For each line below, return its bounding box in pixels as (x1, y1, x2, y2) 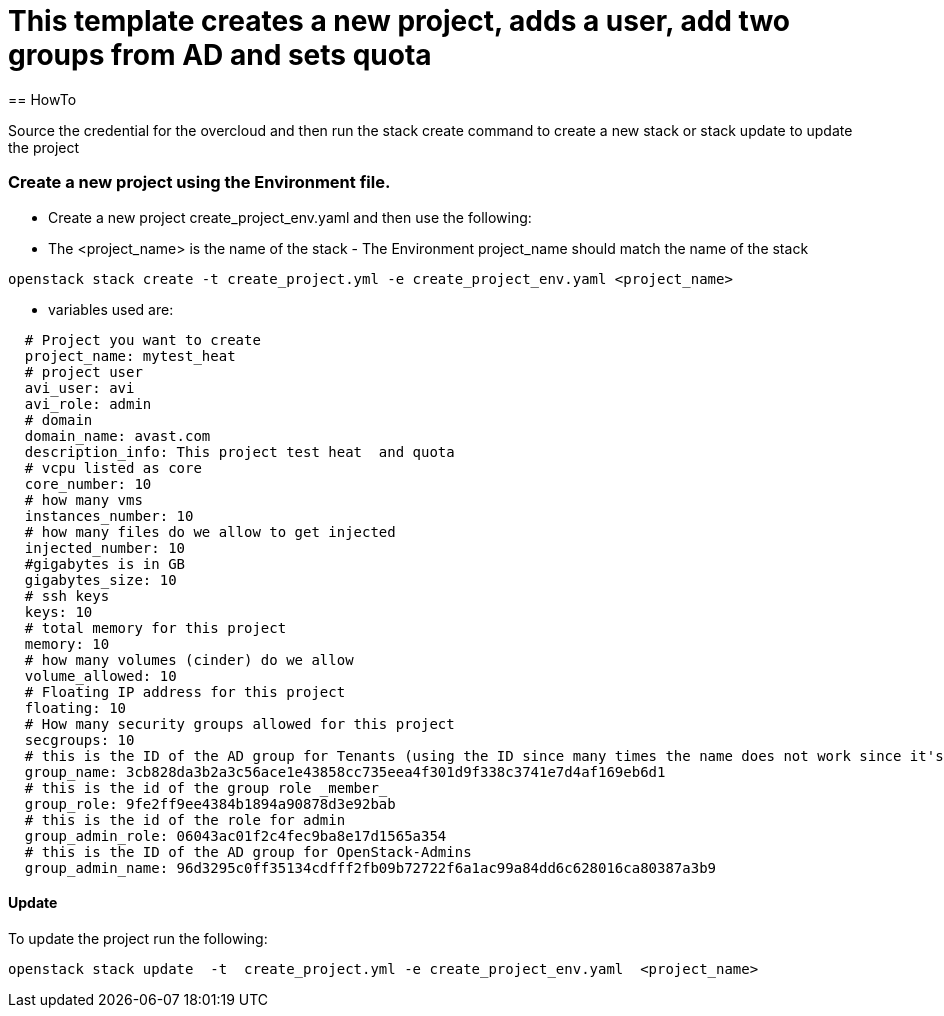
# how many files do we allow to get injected (24, 523, 396, 540)
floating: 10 (24, 699, 127, 716)
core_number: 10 (24, 475, 152, 492)
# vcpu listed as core (24, 459, 202, 476)
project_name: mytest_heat (24, 347, 236, 364)
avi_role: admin (24, 395, 152, 412)
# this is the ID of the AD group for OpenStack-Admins (24, 843, 472, 860)
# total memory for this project (24, 619, 287, 636)
